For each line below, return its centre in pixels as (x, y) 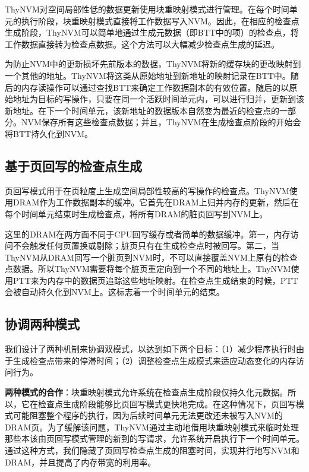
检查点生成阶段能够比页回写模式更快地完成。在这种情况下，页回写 (167, 403)
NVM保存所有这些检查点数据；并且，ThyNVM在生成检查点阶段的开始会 (161, 122)
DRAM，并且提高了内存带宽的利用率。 (81, 462)
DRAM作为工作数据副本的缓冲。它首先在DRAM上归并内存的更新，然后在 (156, 202)
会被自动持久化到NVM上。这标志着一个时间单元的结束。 (115, 292)
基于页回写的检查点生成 (73, 165)
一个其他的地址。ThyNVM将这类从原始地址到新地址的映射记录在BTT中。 (148, 75)
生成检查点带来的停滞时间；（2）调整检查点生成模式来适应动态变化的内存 (154, 360)
